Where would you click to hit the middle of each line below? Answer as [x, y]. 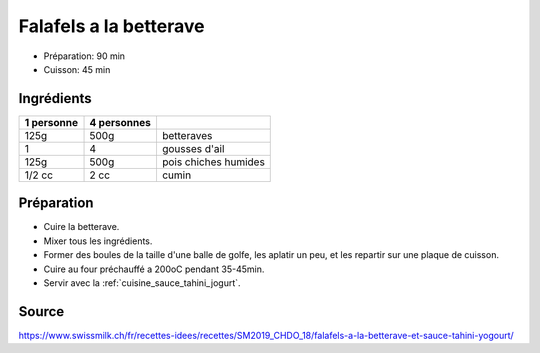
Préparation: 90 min [84, 56]
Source [41, 311]
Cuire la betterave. [81, 227]
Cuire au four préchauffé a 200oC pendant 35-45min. [154, 269]
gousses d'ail [193, 148]
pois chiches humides [213, 162]
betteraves [187, 135]
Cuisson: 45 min [77, 69]
